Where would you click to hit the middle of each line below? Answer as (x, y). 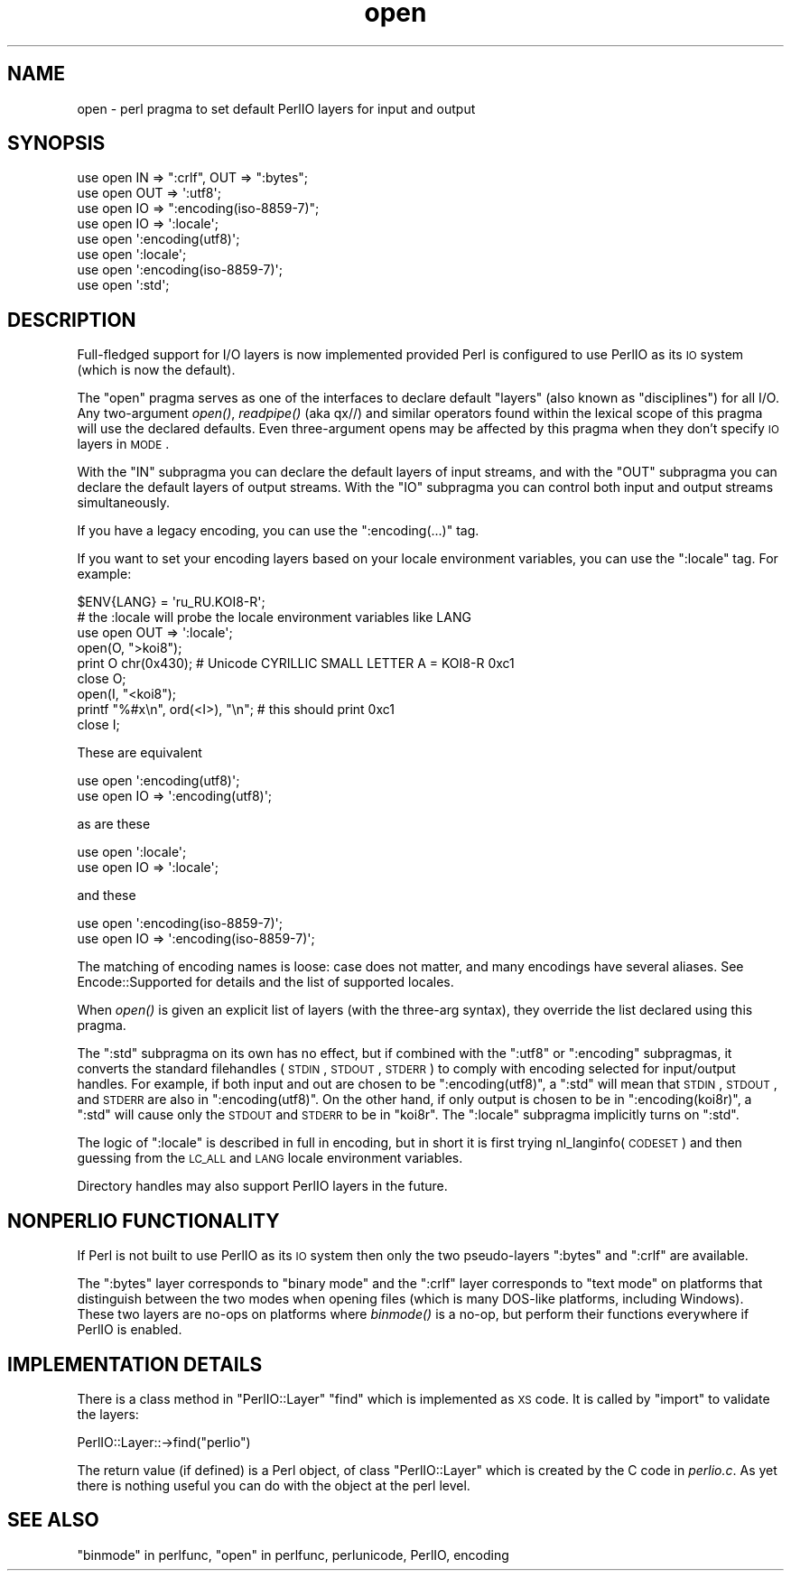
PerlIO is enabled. (130, 1330)
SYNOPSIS (56, 144)
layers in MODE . (123, 444)
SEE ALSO (53, 1520)
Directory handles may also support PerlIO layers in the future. (262, 1186)
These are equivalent (140, 753)
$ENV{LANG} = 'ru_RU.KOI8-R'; (171, 602)
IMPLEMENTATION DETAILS (135, 1364)
